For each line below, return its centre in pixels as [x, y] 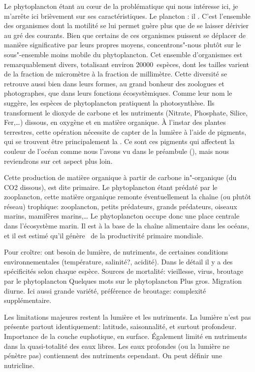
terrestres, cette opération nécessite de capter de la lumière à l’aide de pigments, [125, 131]
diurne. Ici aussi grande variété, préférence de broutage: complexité [105, 290]
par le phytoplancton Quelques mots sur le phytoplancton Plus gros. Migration [123, 281]
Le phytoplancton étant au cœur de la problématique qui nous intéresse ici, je [121, 6]
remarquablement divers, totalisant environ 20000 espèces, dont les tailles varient [127, 64]
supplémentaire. [28, 300]
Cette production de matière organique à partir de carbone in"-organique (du [120, 177]
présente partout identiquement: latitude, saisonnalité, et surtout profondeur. [120, 326]
